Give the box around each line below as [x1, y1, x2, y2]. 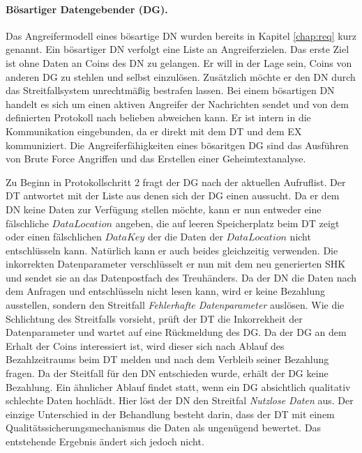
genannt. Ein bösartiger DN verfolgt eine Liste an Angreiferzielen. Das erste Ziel [6, 42, 349, 56]
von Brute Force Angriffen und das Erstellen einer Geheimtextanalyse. [6, 151, 306, 166]
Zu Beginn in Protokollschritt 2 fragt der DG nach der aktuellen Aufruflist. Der [6, 174, 346, 189]
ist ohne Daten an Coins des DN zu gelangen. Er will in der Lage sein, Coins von [6, 55, 352, 70]
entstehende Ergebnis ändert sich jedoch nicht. [6, 434, 204, 449]
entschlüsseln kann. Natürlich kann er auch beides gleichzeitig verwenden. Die [6, 243, 338, 257]
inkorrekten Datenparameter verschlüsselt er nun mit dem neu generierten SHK [6, 256, 346, 271]
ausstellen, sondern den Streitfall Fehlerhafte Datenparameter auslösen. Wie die [6, 298, 345, 312]
